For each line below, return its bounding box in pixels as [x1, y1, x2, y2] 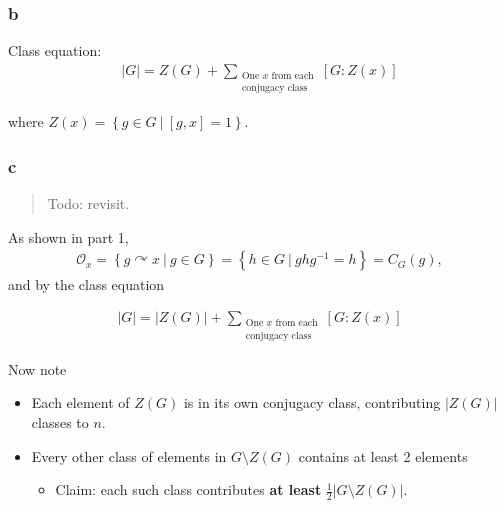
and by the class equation [8, 273, 165, 294]
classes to [31, 411, 89, 432]
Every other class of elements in [31, 445, 227, 466]
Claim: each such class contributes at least [55, 479, 322, 500]
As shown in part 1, [8, 226, 129, 247]
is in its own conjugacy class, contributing [183, 392, 441, 413]
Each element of [31, 392, 130, 413]
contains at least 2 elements [298, 445, 468, 466]
